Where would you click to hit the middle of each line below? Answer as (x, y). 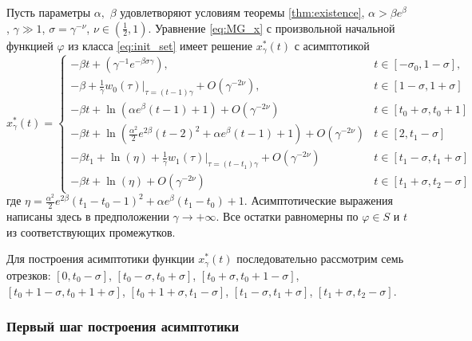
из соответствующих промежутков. (91, 231)
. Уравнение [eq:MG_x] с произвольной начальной (272, 27)
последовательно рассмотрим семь (320, 259)
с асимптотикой (332, 45)
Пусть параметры (49, 12)
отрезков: (29, 274)
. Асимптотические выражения (318, 200)
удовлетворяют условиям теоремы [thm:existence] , (242, 12)
